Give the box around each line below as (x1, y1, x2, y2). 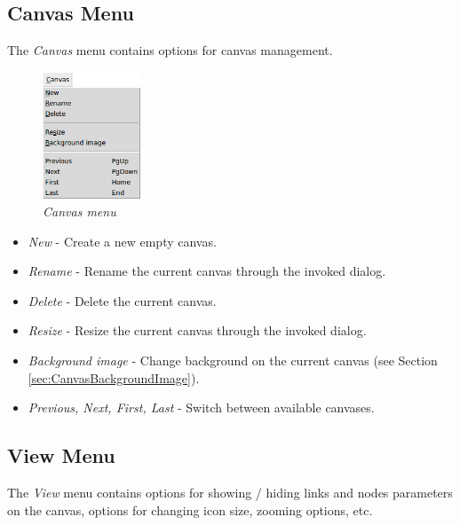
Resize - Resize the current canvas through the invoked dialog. (28, 321, 367, 340)
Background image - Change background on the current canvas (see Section (28, 350, 438, 369)
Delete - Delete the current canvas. (28, 291, 217, 310)
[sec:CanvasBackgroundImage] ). (28, 368, 200, 387)
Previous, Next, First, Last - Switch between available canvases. (28, 398, 375, 417)
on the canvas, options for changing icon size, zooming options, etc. (7, 500, 373, 519)
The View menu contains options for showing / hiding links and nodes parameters (7, 482, 453, 501)
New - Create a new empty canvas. (28, 231, 217, 250)
